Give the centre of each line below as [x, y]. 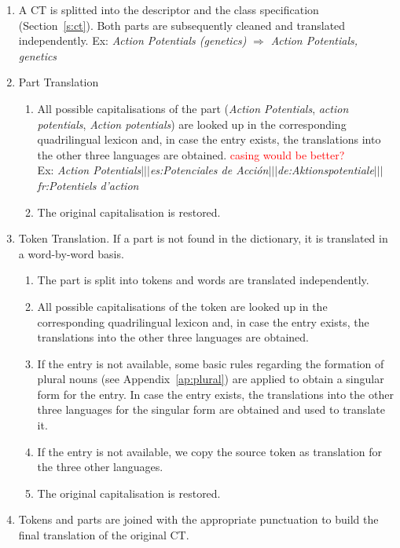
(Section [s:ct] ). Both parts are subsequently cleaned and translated [182, 25]
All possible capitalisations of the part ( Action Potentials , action [193, 108]
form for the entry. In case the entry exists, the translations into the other [215, 394]
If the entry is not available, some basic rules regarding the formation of [211, 363]
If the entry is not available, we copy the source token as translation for [209, 451]
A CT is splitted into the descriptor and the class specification [169, 9]
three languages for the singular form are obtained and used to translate [211, 409]
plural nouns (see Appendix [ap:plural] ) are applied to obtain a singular [211, 379]
